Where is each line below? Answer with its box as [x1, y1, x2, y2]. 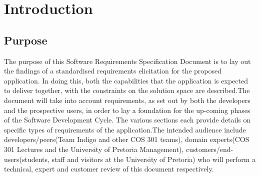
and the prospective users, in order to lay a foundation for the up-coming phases [4, 104, 250, 115]
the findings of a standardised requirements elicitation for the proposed [4, 65, 222, 76]
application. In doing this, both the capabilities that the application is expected [4, 75, 248, 85]
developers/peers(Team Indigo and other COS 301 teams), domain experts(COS [4, 134, 249, 144]
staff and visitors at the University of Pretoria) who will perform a [51, 153, 256, 164]
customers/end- [185, 143, 233, 154]
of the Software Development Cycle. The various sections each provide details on [4, 114, 251, 125]
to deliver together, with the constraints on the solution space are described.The [4, 85, 250, 95]
